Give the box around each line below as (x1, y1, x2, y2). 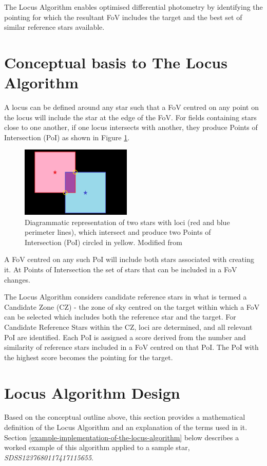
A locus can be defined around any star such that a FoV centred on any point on (4, 102, 259, 113)
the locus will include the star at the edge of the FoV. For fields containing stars (4, 111, 257, 122)
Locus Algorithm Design (4, 382, 180, 403)
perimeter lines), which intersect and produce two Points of (25, 227, 211, 237)
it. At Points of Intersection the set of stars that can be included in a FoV (4, 264, 237, 275)
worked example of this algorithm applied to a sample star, (4, 442, 190, 453)
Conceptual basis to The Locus (4, 51, 227, 72)
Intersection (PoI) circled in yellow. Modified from (25, 236, 182, 247)
